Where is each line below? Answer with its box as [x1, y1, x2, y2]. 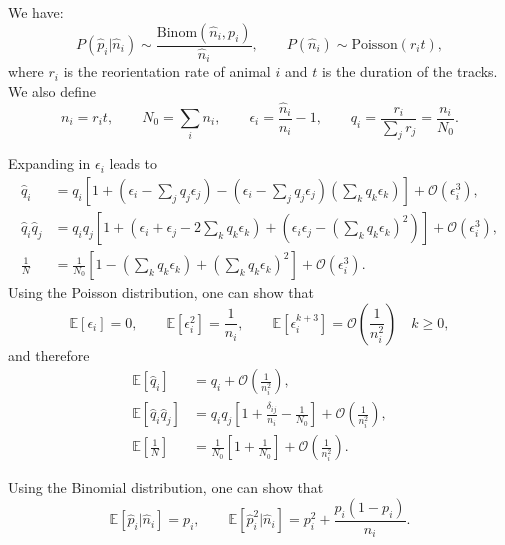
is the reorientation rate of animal [63, 61, 271, 82]
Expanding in [8, 153, 91, 174]
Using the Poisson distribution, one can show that [8, 282, 314, 303]
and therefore [8, 344, 90, 365]
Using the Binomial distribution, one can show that [8, 477, 324, 498]
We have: [8, 2, 64, 22]
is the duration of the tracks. [321, 61, 498, 82]
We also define [8, 80, 96, 101]
